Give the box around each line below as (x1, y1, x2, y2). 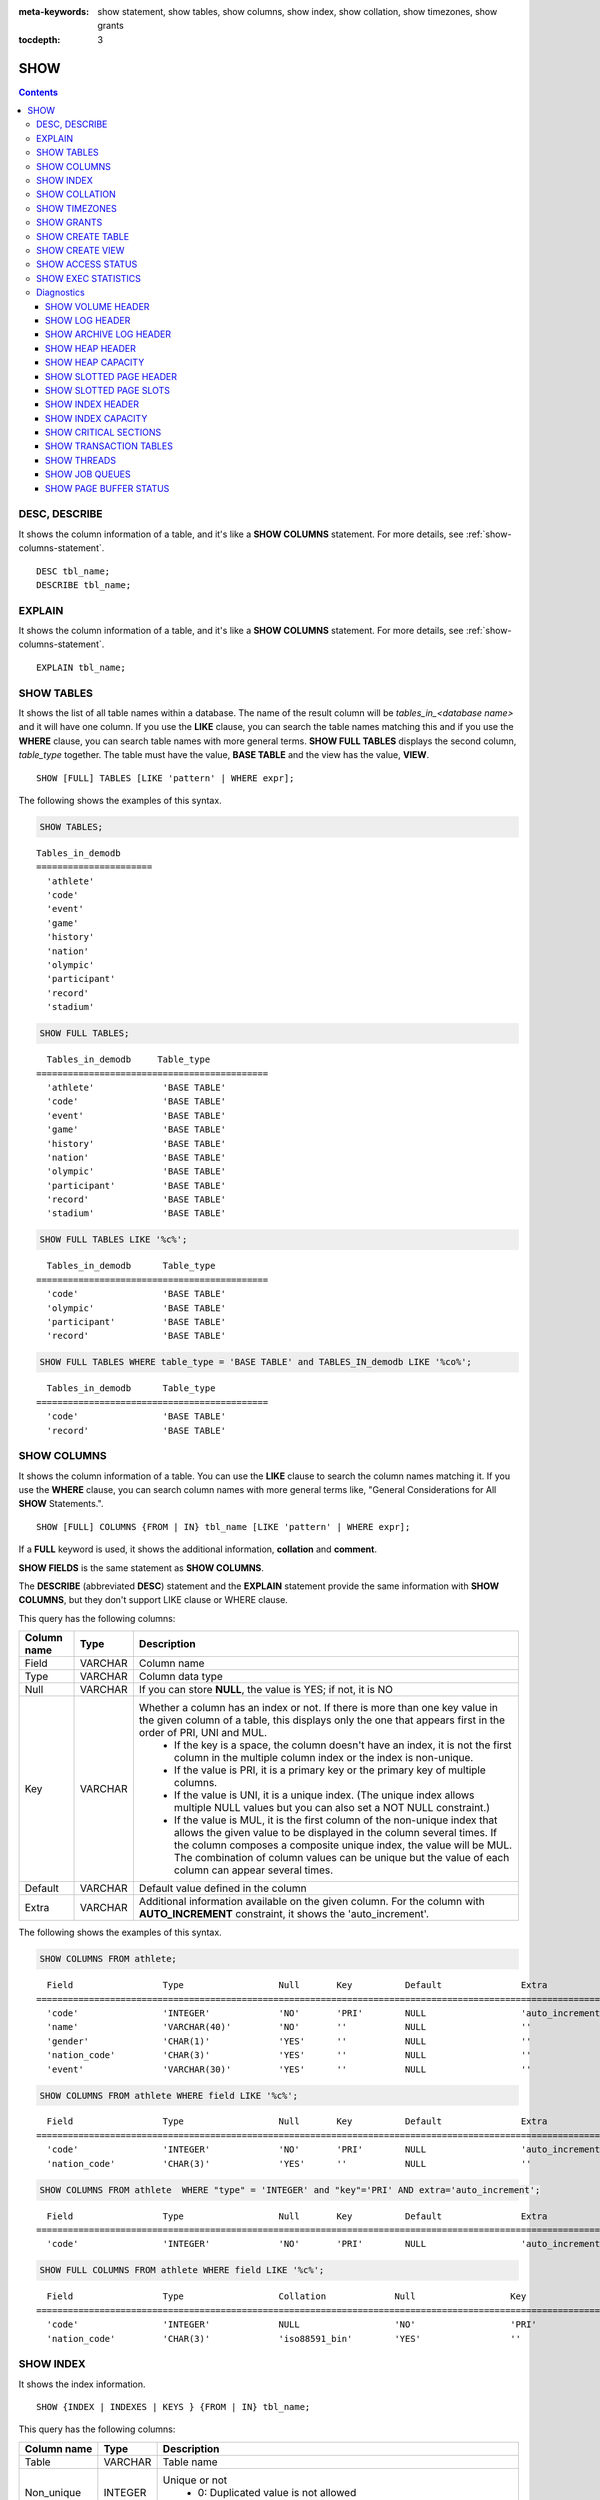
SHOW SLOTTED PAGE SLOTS (45, 384, 170, 396)
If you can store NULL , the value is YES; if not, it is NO (138, 1683, 394, 1697)
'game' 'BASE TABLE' (46, 1124, 227, 1135)
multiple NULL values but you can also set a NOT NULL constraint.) (173, 1801, 490, 1815)
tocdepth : (18, 33, 61, 45)
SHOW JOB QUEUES (45, 468, 131, 480)
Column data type (138, 1670, 224, 1684)
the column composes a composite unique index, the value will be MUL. (173, 1838, 513, 1852)
